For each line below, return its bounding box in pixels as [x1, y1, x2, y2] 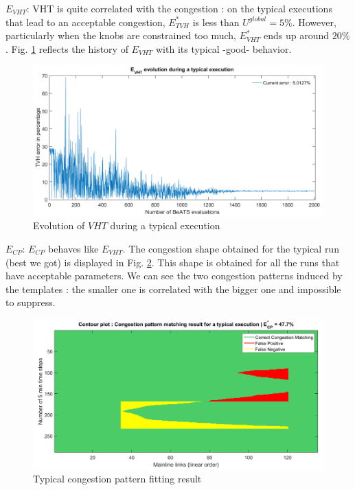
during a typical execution [110, 218, 220, 233]
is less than [192, 14, 240, 29]
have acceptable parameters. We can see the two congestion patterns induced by [5, 268, 343, 283]
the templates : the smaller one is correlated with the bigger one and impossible [5, 281, 341, 296]
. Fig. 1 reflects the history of [5, 41, 128, 56]
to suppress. [5, 295, 56, 310]
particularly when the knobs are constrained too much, [5, 28, 236, 43]
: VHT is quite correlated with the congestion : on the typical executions [26, 1, 332, 15]
